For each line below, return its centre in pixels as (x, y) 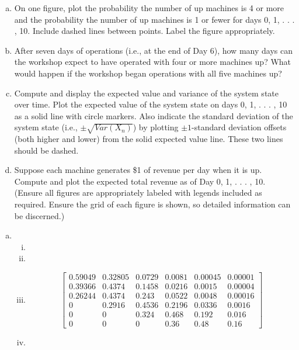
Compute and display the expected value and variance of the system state (146, 93)
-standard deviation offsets (239, 127)
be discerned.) (39, 215)
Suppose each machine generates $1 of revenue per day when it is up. (138, 170)
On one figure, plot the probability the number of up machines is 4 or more (149, 8)
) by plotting (156, 127)
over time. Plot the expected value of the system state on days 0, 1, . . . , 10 (151, 104)
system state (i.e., (46, 127)
